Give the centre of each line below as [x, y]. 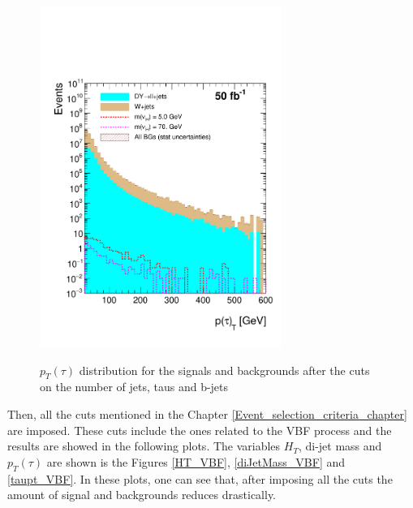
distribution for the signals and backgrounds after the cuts [224, 370]
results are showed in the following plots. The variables [144, 446]
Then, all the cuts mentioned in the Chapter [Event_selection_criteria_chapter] [207, 413]
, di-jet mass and [340, 446]
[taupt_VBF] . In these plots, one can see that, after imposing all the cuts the [200, 478]
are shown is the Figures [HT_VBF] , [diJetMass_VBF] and [196, 461]
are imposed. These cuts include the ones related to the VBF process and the [200, 430]
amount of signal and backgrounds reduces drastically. [142, 495]
